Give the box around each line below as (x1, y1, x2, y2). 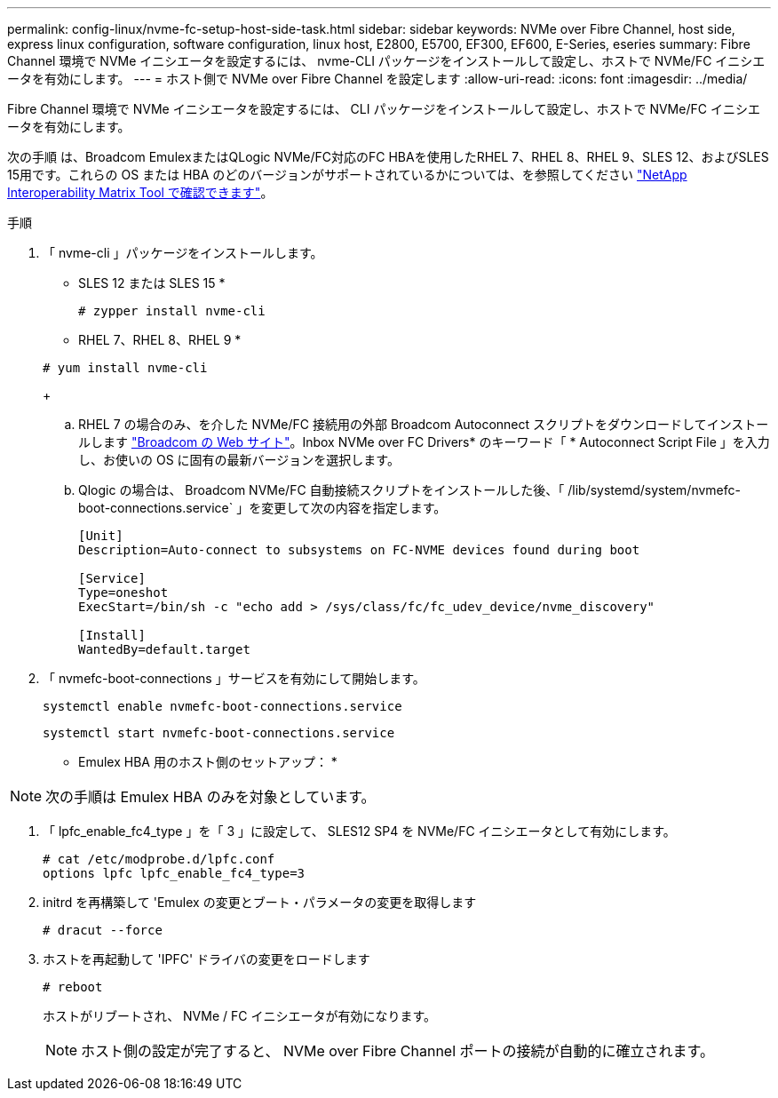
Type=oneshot (78, 585, 169, 600)
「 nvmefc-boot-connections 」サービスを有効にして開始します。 (43, 671, 425, 686)
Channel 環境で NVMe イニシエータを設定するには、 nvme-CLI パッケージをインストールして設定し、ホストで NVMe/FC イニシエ (7, 53, 766, 68)
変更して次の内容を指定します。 (261, 500, 447, 515)
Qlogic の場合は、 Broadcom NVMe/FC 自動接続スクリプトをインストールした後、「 (78, 482, 565, 497)
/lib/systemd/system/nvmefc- (568, 482, 741, 497)
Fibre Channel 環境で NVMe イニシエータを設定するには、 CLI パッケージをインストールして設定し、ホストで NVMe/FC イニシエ (7, 101, 760, 116)
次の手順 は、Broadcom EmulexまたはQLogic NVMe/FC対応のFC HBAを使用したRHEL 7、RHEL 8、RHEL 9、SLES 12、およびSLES (7, 149, 769, 164)
